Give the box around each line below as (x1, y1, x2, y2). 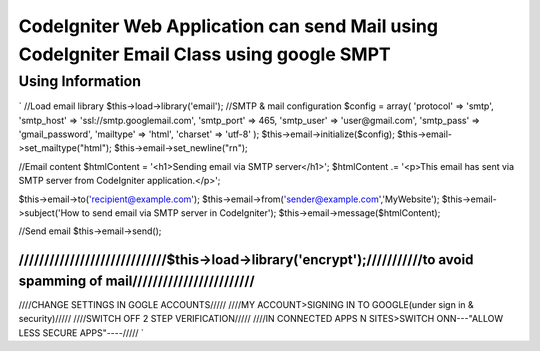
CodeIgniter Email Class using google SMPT (18, 43, 391, 65)
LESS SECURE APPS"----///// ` (18, 326, 145, 339)
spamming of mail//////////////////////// (18, 272, 255, 289)
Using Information (18, 72, 142, 90)
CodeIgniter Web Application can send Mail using (18, 15, 439, 37)
